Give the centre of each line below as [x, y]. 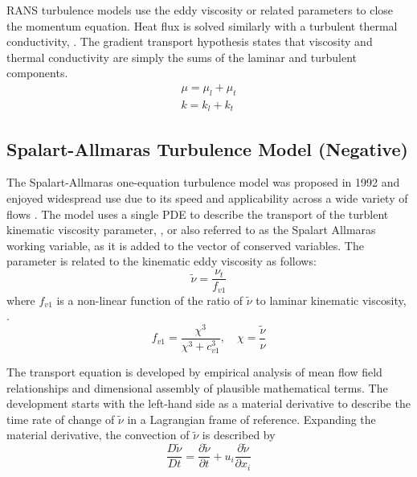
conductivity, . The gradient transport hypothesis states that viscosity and [190, 41]
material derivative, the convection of [98, 435]
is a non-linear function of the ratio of [150, 300]
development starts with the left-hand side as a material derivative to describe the [208, 403]
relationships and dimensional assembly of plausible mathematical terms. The [197, 387]
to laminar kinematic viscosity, [331, 300]
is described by [239, 435]
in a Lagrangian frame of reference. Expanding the [251, 419]
